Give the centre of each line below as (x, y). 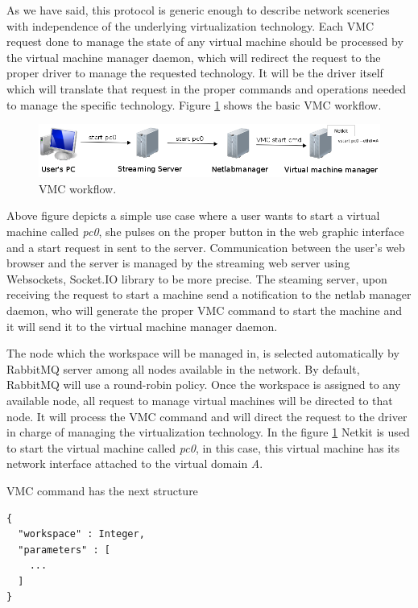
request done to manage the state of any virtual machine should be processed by (205, 41)
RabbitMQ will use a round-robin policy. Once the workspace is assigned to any (204, 385)
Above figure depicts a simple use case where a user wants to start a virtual (193, 215)
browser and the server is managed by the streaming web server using (178, 263)
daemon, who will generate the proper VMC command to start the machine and (204, 310)
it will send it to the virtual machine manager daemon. (142, 326)
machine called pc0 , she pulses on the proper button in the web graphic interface (205, 232)
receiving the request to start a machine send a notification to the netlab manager (209, 294)
